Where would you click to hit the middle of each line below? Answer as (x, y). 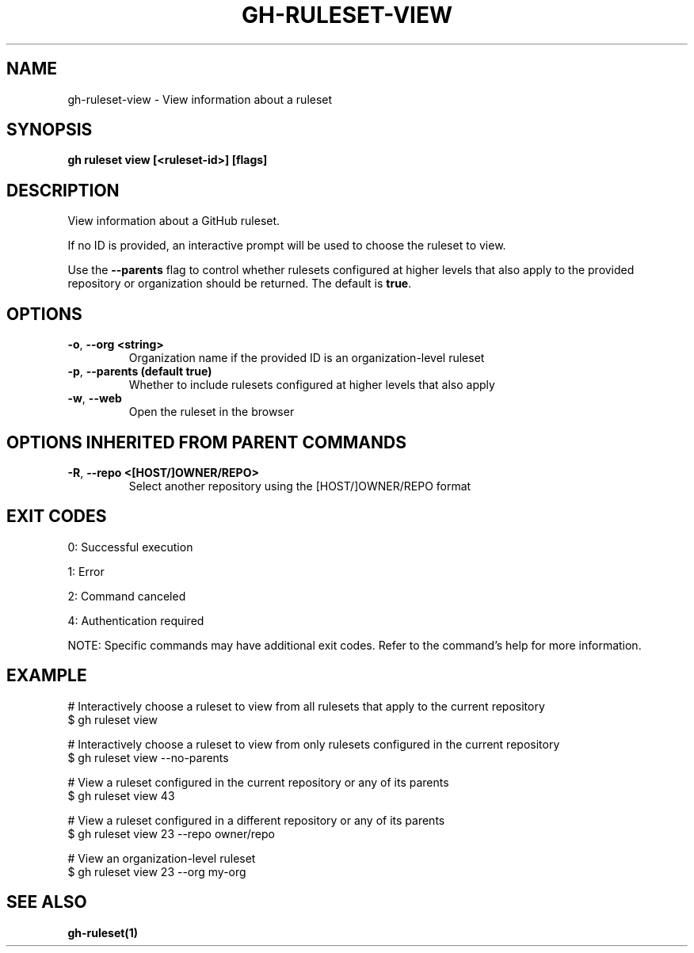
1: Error (86, 571)
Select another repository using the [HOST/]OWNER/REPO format (300, 486)
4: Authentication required (136, 620)
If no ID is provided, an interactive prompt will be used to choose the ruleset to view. (287, 246)
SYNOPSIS (50, 130)
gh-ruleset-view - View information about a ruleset (200, 99)
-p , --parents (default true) (140, 372)
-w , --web (95, 398)
